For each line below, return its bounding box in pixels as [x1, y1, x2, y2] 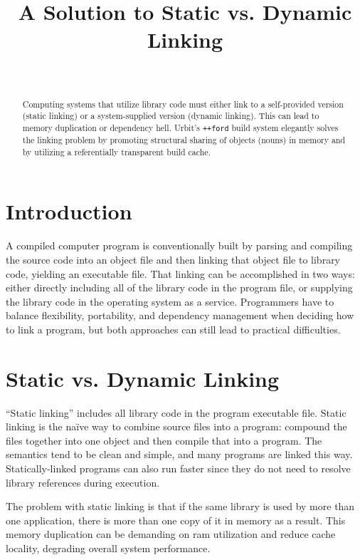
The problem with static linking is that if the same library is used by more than [6, 499, 355, 514]
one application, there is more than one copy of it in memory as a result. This [6, 512, 346, 527]
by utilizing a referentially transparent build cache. [22, 145, 211, 157]
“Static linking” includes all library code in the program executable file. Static [6, 405, 346, 420]
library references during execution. [6, 475, 160, 489]
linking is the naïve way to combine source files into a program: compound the [6, 419, 347, 434]
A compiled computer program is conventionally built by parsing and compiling [6, 238, 353, 253]
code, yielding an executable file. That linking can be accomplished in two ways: [6, 266, 355, 281]
